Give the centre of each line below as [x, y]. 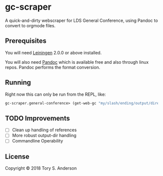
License [17, 156]
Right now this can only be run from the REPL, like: [56, 94]
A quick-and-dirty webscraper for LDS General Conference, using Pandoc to [81, 20]
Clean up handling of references [44, 130]
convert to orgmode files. [30, 25]
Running [18, 82]
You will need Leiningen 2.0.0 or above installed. [53, 53]
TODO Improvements [38, 118]
